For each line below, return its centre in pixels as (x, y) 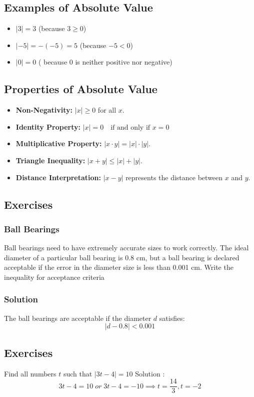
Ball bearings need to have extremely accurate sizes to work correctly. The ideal (126, 248)
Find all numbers (30, 373)
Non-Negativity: (44, 110)
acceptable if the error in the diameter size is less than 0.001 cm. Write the (119, 267)
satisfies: (172, 318)
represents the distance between (174, 177)
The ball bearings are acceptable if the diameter (78, 318)
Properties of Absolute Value (81, 89)
